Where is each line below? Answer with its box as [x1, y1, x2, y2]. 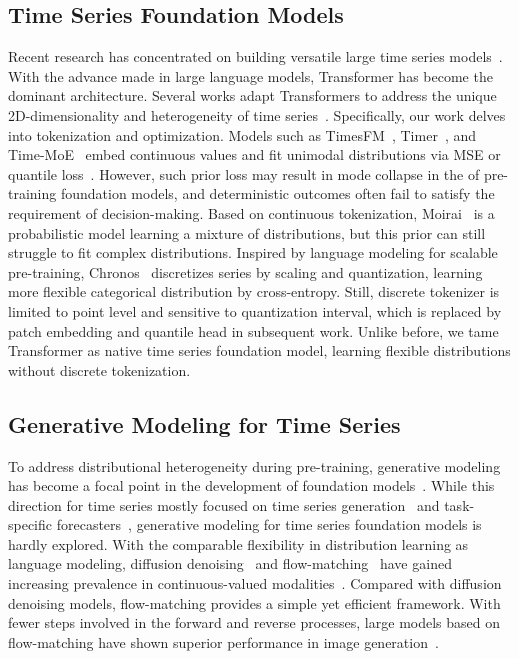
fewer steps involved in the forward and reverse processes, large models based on [8, 612, 500, 633]
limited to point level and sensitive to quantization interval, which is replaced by [8, 300, 502, 321]
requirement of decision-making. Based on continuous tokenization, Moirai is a [8, 202, 495, 223]
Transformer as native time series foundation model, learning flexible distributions [8, 340, 511, 361]
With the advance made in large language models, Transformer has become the [8, 65, 493, 86]
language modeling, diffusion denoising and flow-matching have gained [8, 553, 452, 574]
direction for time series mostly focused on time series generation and [8, 494, 440, 515]
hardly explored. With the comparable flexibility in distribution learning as [8, 533, 469, 554]
